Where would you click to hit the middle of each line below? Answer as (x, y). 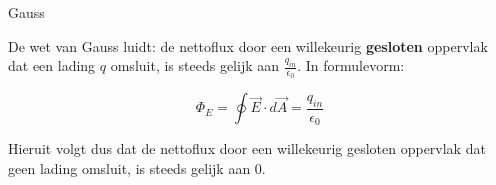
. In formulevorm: (351, 65)
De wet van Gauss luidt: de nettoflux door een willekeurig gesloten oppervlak (248, 45)
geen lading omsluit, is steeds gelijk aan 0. (137, 168)
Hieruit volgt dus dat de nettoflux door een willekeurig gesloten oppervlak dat (247, 148)
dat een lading (52, 65)
